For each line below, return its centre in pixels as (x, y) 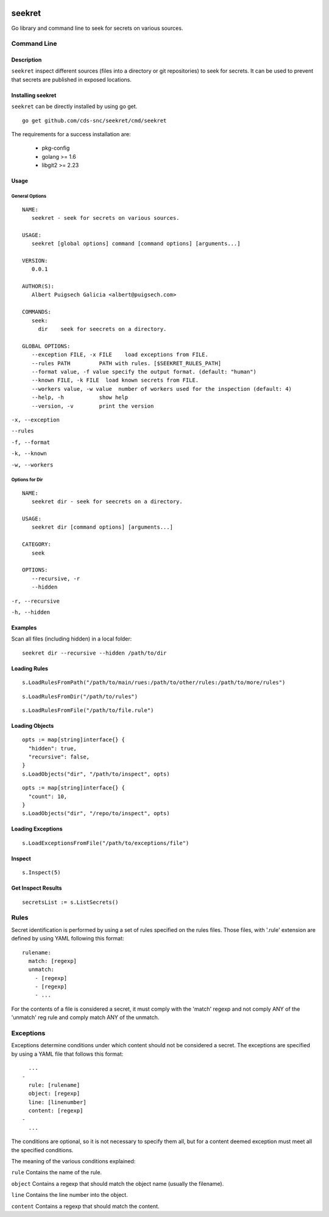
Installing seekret (34, 95)
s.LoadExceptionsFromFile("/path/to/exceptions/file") (106, 843)
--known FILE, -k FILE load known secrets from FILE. (115, 380)
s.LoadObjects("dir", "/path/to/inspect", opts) (96, 774)
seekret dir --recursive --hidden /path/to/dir (94, 653)
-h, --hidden (31, 612)
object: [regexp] (54, 1094)
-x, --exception (36, 420)
